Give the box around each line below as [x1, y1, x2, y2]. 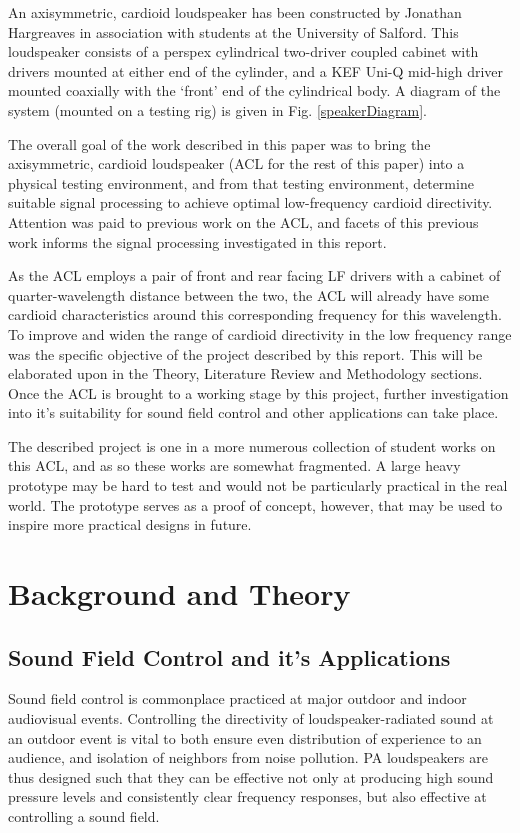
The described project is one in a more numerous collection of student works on [8, 435, 496, 456]
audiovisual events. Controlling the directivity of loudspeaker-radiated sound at [8, 708, 494, 729]
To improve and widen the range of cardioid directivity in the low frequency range [8, 323, 512, 344]
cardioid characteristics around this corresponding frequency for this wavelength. [8, 304, 502, 325]
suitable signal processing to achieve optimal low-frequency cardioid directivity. [8, 192, 493, 213]
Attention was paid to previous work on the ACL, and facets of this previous [8, 211, 479, 232]
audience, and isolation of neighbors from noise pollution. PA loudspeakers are [8, 747, 488, 768]
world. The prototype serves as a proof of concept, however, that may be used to [8, 494, 503, 515]
